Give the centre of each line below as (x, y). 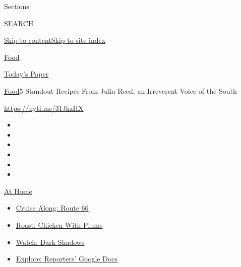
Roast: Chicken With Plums (59, 224)
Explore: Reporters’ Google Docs (67, 259)
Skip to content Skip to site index (55, 40)
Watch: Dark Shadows (50, 242)
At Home (18, 191)
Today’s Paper (26, 74)
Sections (17, 6)
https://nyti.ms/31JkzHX (44, 108)
